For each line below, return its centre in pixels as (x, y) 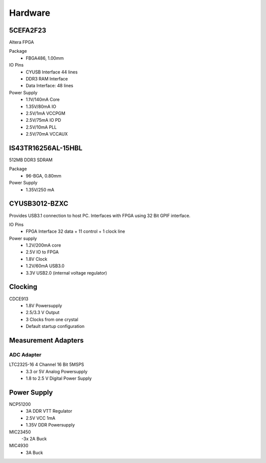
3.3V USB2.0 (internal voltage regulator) (66, 273)
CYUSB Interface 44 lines (52, 72)
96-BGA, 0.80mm (44, 176)
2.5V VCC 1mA (41, 418)
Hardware (30, 13)
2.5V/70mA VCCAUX (47, 134)
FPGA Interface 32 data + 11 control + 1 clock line (75, 231)
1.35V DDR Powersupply (50, 425)
